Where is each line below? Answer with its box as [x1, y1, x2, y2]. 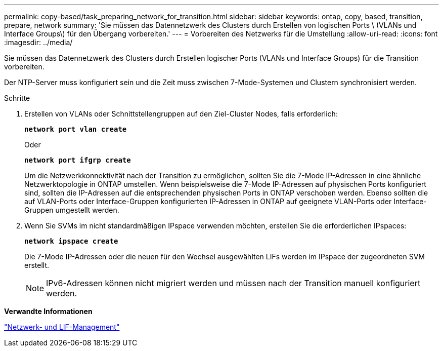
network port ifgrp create [24, 156, 131, 164]
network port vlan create [24, 125, 127, 133]
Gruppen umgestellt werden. [24, 206, 119, 214]
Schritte [4, 94, 30, 102]
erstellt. [24, 261, 50, 269]
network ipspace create [24, 237, 118, 245]
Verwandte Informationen [4, 307, 93, 316]
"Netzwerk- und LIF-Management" [4, 323, 120, 331]
